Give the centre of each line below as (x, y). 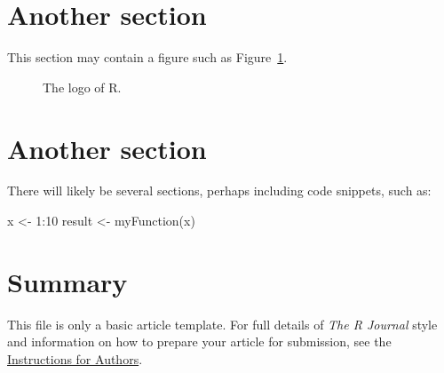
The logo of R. (82, 87)
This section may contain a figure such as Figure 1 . (147, 57)
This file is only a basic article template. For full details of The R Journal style (222, 324)
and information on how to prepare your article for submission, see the (199, 341)
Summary (67, 281)
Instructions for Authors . (75, 358)
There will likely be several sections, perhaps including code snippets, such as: (219, 190)
